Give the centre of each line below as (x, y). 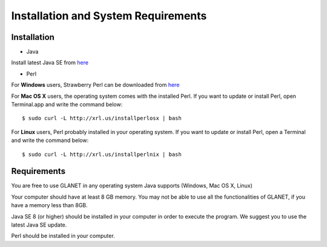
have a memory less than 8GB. (49, 205)
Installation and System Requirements (109, 16)
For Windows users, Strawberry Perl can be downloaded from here (95, 85)
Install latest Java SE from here (50, 63)
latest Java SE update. (39, 225)
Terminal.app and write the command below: (67, 104)
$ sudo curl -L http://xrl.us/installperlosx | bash (102, 118)
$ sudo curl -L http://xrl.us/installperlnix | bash (102, 154)
